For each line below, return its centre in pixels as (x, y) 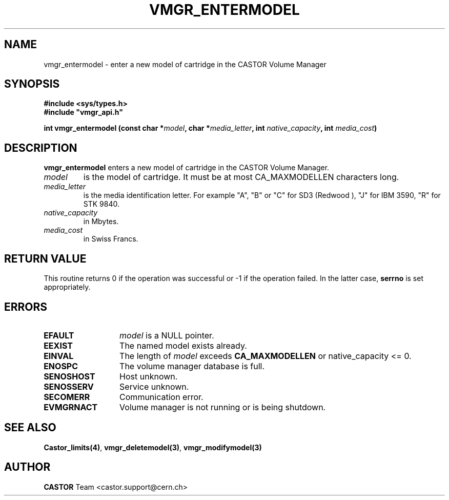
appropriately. (67, 287)
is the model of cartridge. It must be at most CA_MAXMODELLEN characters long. (241, 177)
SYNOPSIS (32, 84)
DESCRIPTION (41, 148)
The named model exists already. (183, 345)
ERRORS (26, 307)
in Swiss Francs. (111, 239)
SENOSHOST (69, 376)
